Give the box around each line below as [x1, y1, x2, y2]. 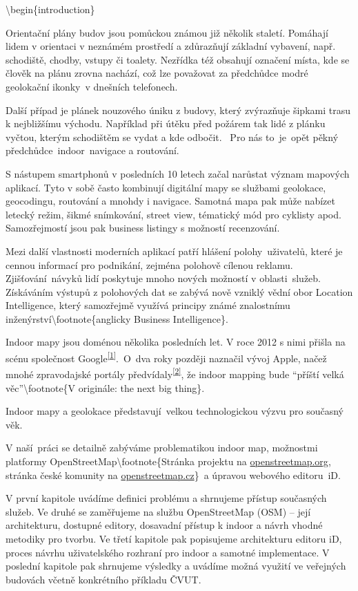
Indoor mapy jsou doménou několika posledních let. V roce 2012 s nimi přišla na [6, 335, 346, 349]
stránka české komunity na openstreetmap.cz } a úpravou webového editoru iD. [6, 467, 341, 482]
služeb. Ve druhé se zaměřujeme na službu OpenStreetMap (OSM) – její [6, 504, 311, 518]
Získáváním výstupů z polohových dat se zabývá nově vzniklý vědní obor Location [6, 284, 353, 299]
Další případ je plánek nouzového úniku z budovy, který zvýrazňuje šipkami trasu [6, 102, 350, 117]
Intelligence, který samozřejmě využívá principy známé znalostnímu [6, 298, 290, 312]
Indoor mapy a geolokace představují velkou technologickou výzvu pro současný [6, 404, 344, 418]
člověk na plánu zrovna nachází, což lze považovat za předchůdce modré [6, 66, 308, 80]
